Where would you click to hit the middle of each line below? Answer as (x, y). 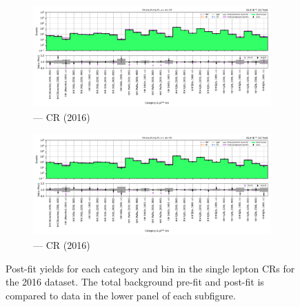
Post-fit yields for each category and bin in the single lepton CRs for (150, 268)
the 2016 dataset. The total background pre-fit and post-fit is (135, 282)
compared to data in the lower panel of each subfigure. (121, 295)
